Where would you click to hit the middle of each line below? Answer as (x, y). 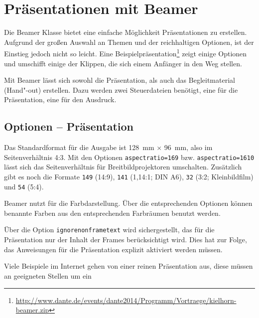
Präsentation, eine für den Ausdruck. (60, 99)
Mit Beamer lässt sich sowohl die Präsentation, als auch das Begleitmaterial (120, 80)
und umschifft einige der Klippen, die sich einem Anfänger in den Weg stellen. (123, 63)
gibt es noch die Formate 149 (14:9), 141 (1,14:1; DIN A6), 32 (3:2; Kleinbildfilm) (129, 176)
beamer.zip (32, 310)
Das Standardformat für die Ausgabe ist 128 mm (79, 147)
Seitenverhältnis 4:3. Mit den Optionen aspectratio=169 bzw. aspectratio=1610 (129, 157)
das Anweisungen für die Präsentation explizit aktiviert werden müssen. (113, 249)
